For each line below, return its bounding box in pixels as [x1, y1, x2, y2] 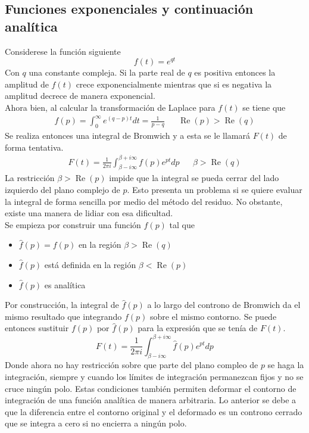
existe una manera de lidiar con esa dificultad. [5, 207, 173, 219]
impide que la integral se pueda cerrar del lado [109, 172, 279, 184]
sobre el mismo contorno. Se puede [149, 310, 277, 322]
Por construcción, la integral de [5, 298, 119, 311]
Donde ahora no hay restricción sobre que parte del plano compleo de [5, 359, 258, 371]
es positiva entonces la [194, 66, 276, 79]
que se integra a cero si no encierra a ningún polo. [5, 417, 187, 429]
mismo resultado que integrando [5, 310, 122, 322]
